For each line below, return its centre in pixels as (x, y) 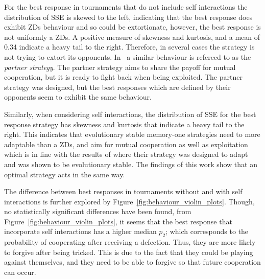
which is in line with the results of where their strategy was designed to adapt (126, 154)
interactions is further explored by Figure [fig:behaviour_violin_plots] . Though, (129, 201)
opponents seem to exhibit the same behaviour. (78, 97)
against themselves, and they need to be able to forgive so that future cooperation (132, 262)
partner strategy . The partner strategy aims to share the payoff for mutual (120, 67)
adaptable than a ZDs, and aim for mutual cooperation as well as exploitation (126, 144)
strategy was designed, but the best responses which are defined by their (117, 87)
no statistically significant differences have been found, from (98, 211)
